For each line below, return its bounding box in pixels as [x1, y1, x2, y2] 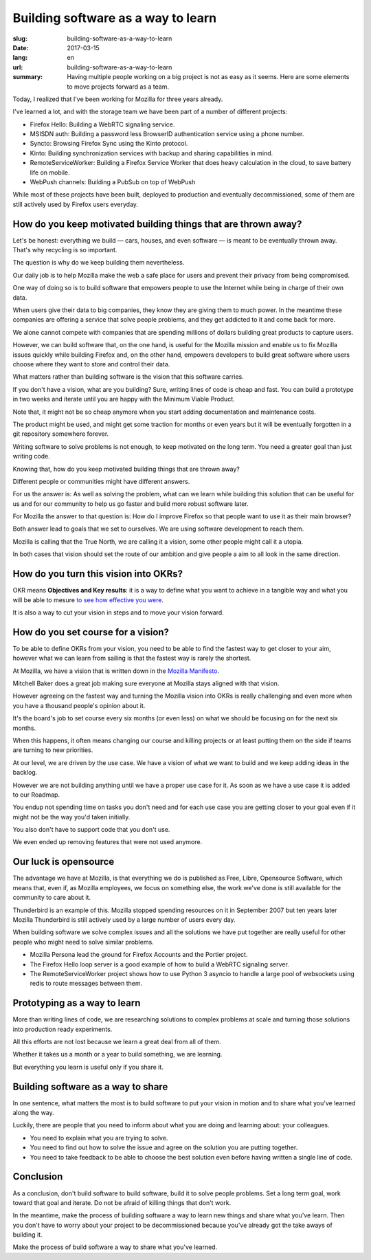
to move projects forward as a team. [67, 82, 170, 91]
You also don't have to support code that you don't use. [12, 826, 170, 834]
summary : [12, 73, 43, 81]
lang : [12, 54, 28, 62]
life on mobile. [30, 168, 70, 177]
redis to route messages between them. [30, 980, 143, 988]
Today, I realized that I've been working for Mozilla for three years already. [12, 95, 223, 103]
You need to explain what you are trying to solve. [30, 1134, 168, 1142]
